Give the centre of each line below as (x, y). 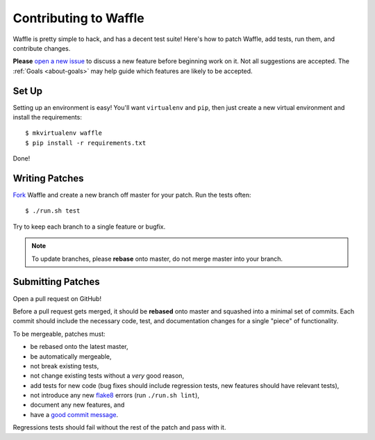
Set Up (28, 91)
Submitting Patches (56, 282)
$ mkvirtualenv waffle (64, 133)
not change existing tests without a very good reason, (107, 376)
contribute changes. (42, 48)
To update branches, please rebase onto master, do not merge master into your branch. (157, 259)
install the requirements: (48, 117)
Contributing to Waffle (79, 18)
